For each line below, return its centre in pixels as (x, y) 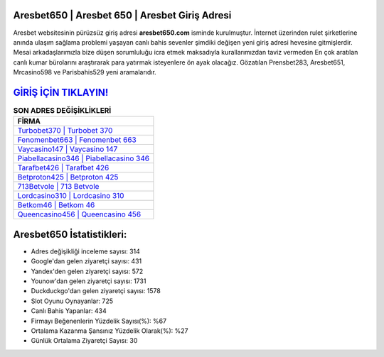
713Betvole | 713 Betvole (58, 187)
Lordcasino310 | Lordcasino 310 (71, 196)
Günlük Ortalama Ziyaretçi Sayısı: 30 (84, 341)
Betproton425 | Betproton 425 (68, 177)
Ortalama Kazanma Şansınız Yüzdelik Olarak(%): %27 (110, 331)
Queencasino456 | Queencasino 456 (79, 214)
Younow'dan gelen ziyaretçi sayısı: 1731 (89, 281)
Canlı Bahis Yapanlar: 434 (69, 311)
